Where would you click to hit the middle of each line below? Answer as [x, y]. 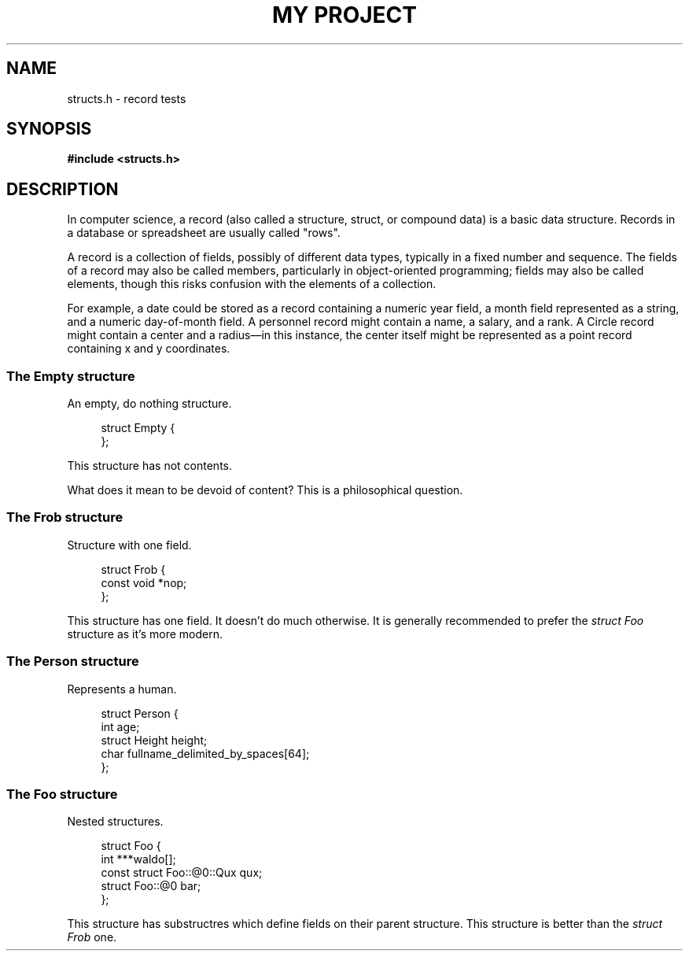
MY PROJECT [344, 15]
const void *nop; [144, 582]
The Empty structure [71, 376]
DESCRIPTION [63, 189]
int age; [120, 726]
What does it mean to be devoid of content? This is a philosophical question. [265, 490]
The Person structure [73, 661]
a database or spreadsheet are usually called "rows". [204, 233]
